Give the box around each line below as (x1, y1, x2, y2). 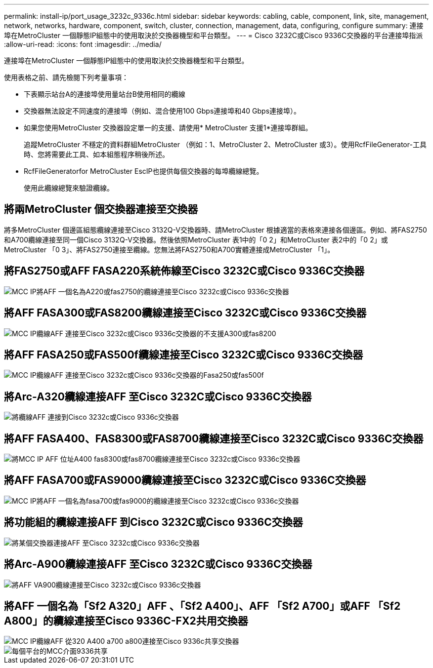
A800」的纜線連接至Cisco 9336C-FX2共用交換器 (4, 615, 248, 628)
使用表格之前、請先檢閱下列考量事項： (4, 73, 129, 81)
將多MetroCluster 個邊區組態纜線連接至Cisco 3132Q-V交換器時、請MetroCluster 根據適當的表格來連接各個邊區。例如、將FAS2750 (4, 225, 427, 234)
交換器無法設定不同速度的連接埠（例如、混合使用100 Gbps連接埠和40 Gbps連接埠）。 (24, 107, 301, 115)
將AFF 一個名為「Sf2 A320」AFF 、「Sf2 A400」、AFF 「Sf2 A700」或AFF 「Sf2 (4, 600, 401, 613)
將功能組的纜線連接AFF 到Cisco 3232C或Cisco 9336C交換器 (4, 516, 303, 529)
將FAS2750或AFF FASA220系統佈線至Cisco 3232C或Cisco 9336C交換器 (4, 265, 365, 277)
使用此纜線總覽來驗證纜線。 (24, 184, 114, 192)
